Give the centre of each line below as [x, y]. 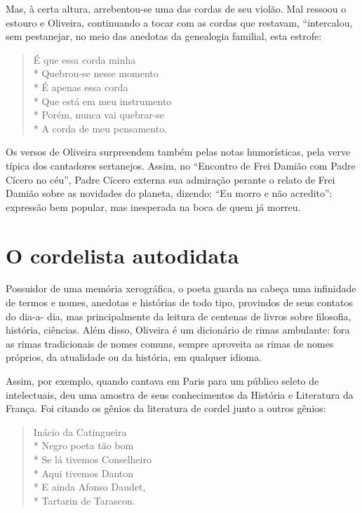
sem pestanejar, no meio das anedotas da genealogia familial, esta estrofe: [164, 36]
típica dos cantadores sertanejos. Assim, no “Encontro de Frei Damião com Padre [181, 165]
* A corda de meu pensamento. [100, 128]
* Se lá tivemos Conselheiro [92, 459]
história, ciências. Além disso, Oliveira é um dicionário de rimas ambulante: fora [178, 330]
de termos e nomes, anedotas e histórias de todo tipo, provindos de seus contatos [180, 302]
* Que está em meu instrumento [102, 101]
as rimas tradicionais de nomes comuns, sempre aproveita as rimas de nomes [170, 343]
